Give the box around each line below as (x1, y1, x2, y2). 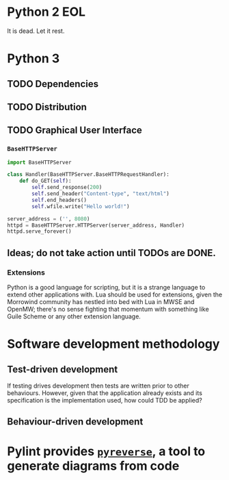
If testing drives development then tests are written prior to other (7, 381, 189, 390)
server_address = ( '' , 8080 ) (7, 215, 90, 223)
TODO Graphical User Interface (7, 125, 142, 136)
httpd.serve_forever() (7, 228, 72, 235)
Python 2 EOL (7, 4, 86, 20)
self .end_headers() (31, 197, 87, 203)
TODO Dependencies (7, 78, 99, 90)
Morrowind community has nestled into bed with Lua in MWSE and (7, 298, 195, 306)
